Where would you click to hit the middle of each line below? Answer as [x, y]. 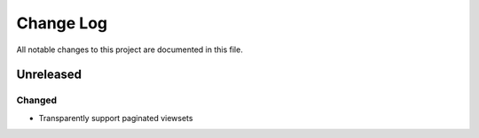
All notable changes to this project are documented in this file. [130, 50]
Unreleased [49, 75]
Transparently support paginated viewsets [116, 118]
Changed [37, 100]
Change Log [62, 23]
